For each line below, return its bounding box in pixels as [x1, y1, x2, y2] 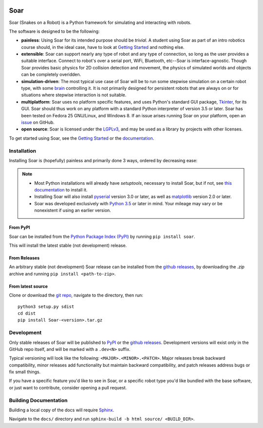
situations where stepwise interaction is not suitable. [21, 92, 127, 98]
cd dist [18, 310, 36, 316]
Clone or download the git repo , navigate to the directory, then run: [9, 292, 144, 298]
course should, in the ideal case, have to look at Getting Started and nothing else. [21, 44, 185, 50]
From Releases [9, 255, 40, 261]
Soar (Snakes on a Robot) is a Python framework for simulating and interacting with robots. [9, 20, 192, 25]
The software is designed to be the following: [9, 28, 100, 34]
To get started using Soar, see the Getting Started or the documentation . [9, 135, 154, 141]
